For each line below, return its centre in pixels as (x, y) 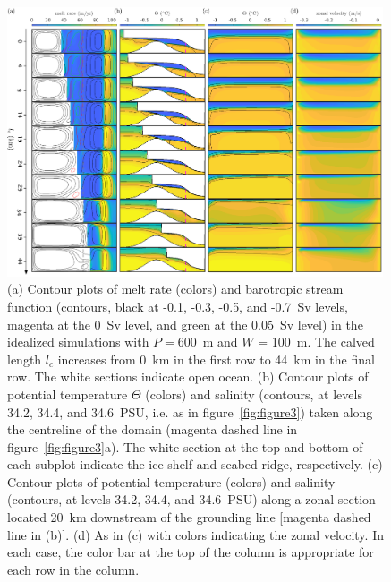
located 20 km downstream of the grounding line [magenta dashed (189, 517)
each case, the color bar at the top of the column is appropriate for (191, 552)
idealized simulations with (78, 342)
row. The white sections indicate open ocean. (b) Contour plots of (188, 377)
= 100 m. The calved (316, 342)
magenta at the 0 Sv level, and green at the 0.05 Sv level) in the (185, 324)
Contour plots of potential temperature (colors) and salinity (171, 481)
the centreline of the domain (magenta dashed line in (153, 429)
